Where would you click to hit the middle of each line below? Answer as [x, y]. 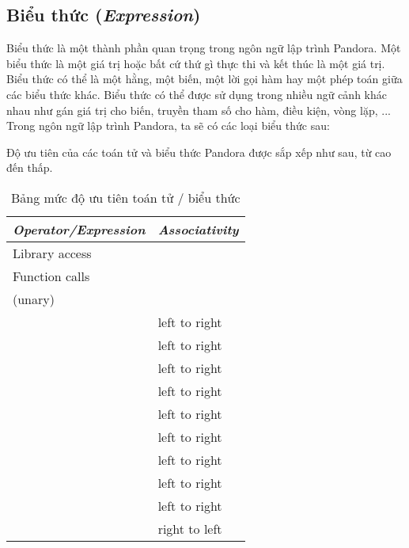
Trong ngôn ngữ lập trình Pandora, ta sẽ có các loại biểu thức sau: [168, 126]
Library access [52, 253]
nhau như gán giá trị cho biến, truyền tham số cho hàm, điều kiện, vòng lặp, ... [199, 110]
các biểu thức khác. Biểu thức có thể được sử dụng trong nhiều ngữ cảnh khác [197, 94]
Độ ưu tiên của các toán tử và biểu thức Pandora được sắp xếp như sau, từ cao [199, 152]
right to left [190, 528]
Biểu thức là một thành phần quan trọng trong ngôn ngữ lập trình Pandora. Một [204, 48]
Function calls [51, 276]
